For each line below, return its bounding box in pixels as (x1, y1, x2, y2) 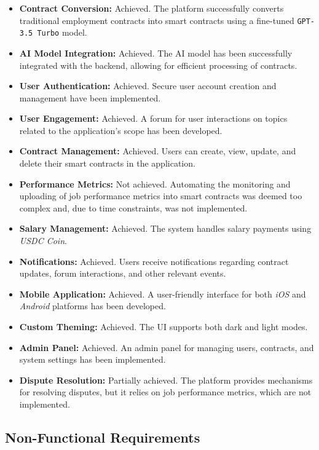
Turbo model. (37, 26, 87, 39)
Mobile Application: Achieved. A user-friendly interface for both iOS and (19, 287, 306, 300)
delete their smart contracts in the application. (19, 157, 195, 170)
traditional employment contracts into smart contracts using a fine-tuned (19, 14, 294, 26)
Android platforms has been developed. (19, 299, 166, 312)
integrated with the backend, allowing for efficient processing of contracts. (19, 58, 297, 71)
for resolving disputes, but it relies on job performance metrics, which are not (19, 385, 312, 398)
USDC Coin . (19, 234, 67, 247)
